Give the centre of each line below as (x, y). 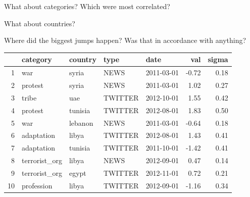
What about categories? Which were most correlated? (87, 6)
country (83, 59)
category (37, 59)
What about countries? (40, 23)
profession (37, 185)
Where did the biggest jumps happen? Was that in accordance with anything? (125, 40)
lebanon (81, 122)
